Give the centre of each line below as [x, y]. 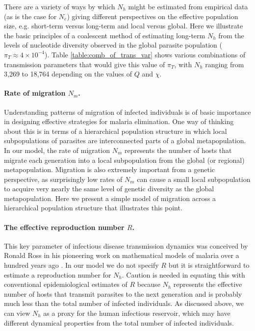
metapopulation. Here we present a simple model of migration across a [110, 198]
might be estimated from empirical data [188, 6]
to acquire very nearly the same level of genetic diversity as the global [109, 189]
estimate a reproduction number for [58, 274]
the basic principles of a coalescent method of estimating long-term [105, 35]
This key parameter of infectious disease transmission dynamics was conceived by [126, 245]
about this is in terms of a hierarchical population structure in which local [115, 131]
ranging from [225, 64]
